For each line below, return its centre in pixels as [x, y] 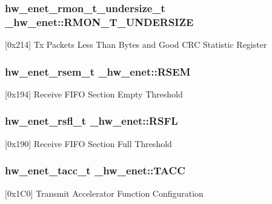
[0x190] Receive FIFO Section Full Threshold [88, 143]
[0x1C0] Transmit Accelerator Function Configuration [104, 193]
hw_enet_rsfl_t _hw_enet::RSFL [91, 121]
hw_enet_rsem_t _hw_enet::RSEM [98, 71]
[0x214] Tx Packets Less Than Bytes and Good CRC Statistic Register [136, 44]
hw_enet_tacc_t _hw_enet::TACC [95, 170]
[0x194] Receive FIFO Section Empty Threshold [94, 94]
